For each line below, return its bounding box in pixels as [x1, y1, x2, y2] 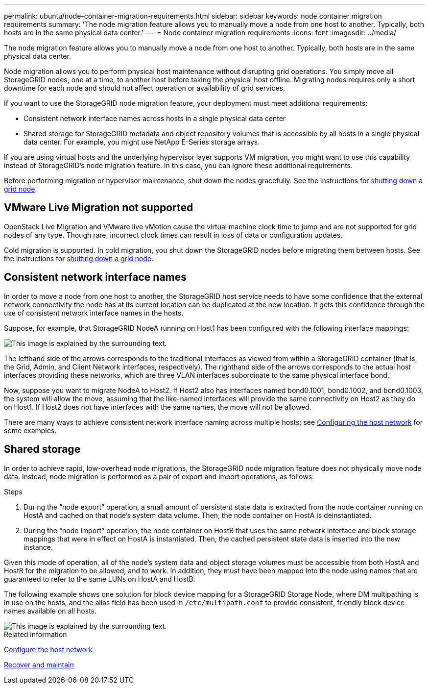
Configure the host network [4, 645, 93, 654]
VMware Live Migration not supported [4, 201, 193, 214]
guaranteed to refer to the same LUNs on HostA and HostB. [4, 574, 195, 583]
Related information [4, 630, 67, 639]
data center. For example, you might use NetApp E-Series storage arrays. [24, 138, 260, 146]
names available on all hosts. [4, 606, 97, 615]
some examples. [4, 426, 57, 435]
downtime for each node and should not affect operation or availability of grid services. [4, 84, 285, 92]
